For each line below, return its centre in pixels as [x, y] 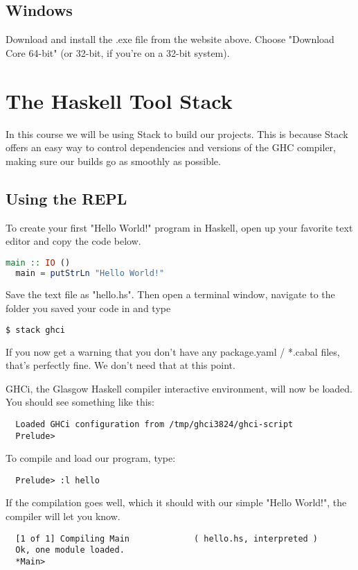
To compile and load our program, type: [91, 458]
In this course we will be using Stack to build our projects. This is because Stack [177, 133]
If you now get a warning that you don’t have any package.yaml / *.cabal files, [173, 351]
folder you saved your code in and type [88, 308]
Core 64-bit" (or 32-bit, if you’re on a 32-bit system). [118, 52]
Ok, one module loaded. [70, 550]
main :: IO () [38, 262]
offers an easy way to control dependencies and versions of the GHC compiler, [171, 147]
